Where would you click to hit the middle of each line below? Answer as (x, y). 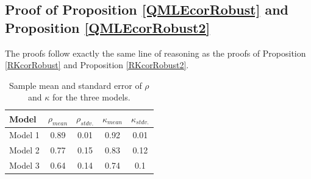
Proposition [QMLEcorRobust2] (108, 27)
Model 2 (24, 149)
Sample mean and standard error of (76, 85)
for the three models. (91, 97)
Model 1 (24, 135)
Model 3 (24, 165)
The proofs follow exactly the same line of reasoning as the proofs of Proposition (155, 53)
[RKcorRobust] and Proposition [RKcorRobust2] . (97, 65)
